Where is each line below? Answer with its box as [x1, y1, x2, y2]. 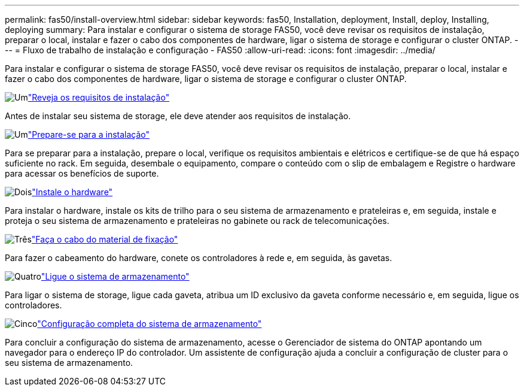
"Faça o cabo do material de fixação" [31, 234, 178, 244]
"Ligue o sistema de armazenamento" [41, 271, 190, 281]
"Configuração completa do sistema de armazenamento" [37, 319, 262, 329]
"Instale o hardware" [32, 187, 113, 197]
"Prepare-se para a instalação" [28, 129, 150, 140]
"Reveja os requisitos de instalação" [28, 92, 170, 102]
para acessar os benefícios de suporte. [5, 168, 159, 178]
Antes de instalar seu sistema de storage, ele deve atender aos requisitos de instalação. [5, 111, 351, 121]
